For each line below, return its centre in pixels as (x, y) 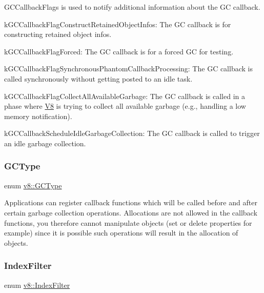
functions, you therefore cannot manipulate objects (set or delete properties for (128, 222)
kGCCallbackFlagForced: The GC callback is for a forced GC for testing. (119, 51)
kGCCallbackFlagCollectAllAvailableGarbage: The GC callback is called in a (125, 96)
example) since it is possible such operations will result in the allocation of (121, 233)
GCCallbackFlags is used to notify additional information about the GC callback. (132, 7)
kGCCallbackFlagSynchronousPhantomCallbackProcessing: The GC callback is (128, 69)
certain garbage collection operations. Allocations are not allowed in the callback (131, 212)
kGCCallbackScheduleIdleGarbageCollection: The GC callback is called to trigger (132, 133)
